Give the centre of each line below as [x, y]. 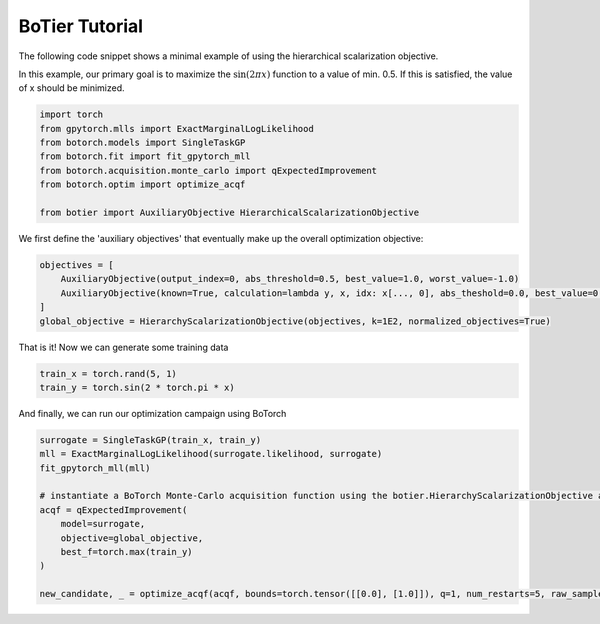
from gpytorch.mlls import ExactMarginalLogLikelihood [176, 128]
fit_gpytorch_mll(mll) [95, 468]
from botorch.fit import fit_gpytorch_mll [145, 156]
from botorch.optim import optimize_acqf [142, 184]
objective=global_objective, [132, 538]
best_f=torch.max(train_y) [127, 552]
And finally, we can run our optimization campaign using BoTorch [152, 413]
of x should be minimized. [71, 88]
